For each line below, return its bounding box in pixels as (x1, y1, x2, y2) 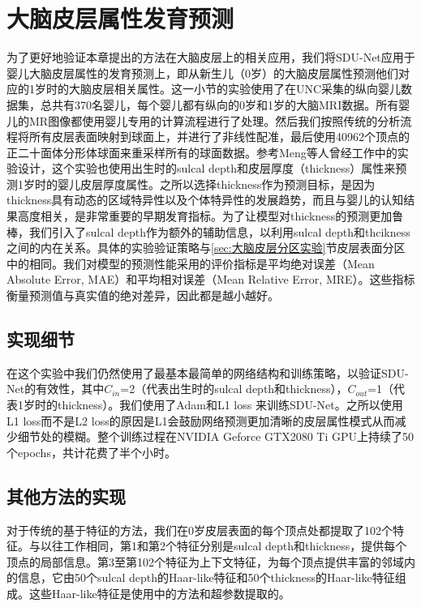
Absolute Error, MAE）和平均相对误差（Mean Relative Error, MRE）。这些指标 (6, 271, 415, 288)
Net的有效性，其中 (6, 380, 105, 397)
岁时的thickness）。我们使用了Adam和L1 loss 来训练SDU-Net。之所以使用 (23, 396, 403, 413)
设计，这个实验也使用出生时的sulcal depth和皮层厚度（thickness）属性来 (17, 160, 396, 177)
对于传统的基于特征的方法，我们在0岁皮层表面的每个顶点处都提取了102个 (6, 521, 393, 538)
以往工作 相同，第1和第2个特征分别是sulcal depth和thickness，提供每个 (40, 537, 407, 554)
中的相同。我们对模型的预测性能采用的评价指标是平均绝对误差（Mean (6, 254, 375, 271)
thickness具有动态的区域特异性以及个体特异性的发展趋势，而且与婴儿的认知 (6, 191, 404, 208)
